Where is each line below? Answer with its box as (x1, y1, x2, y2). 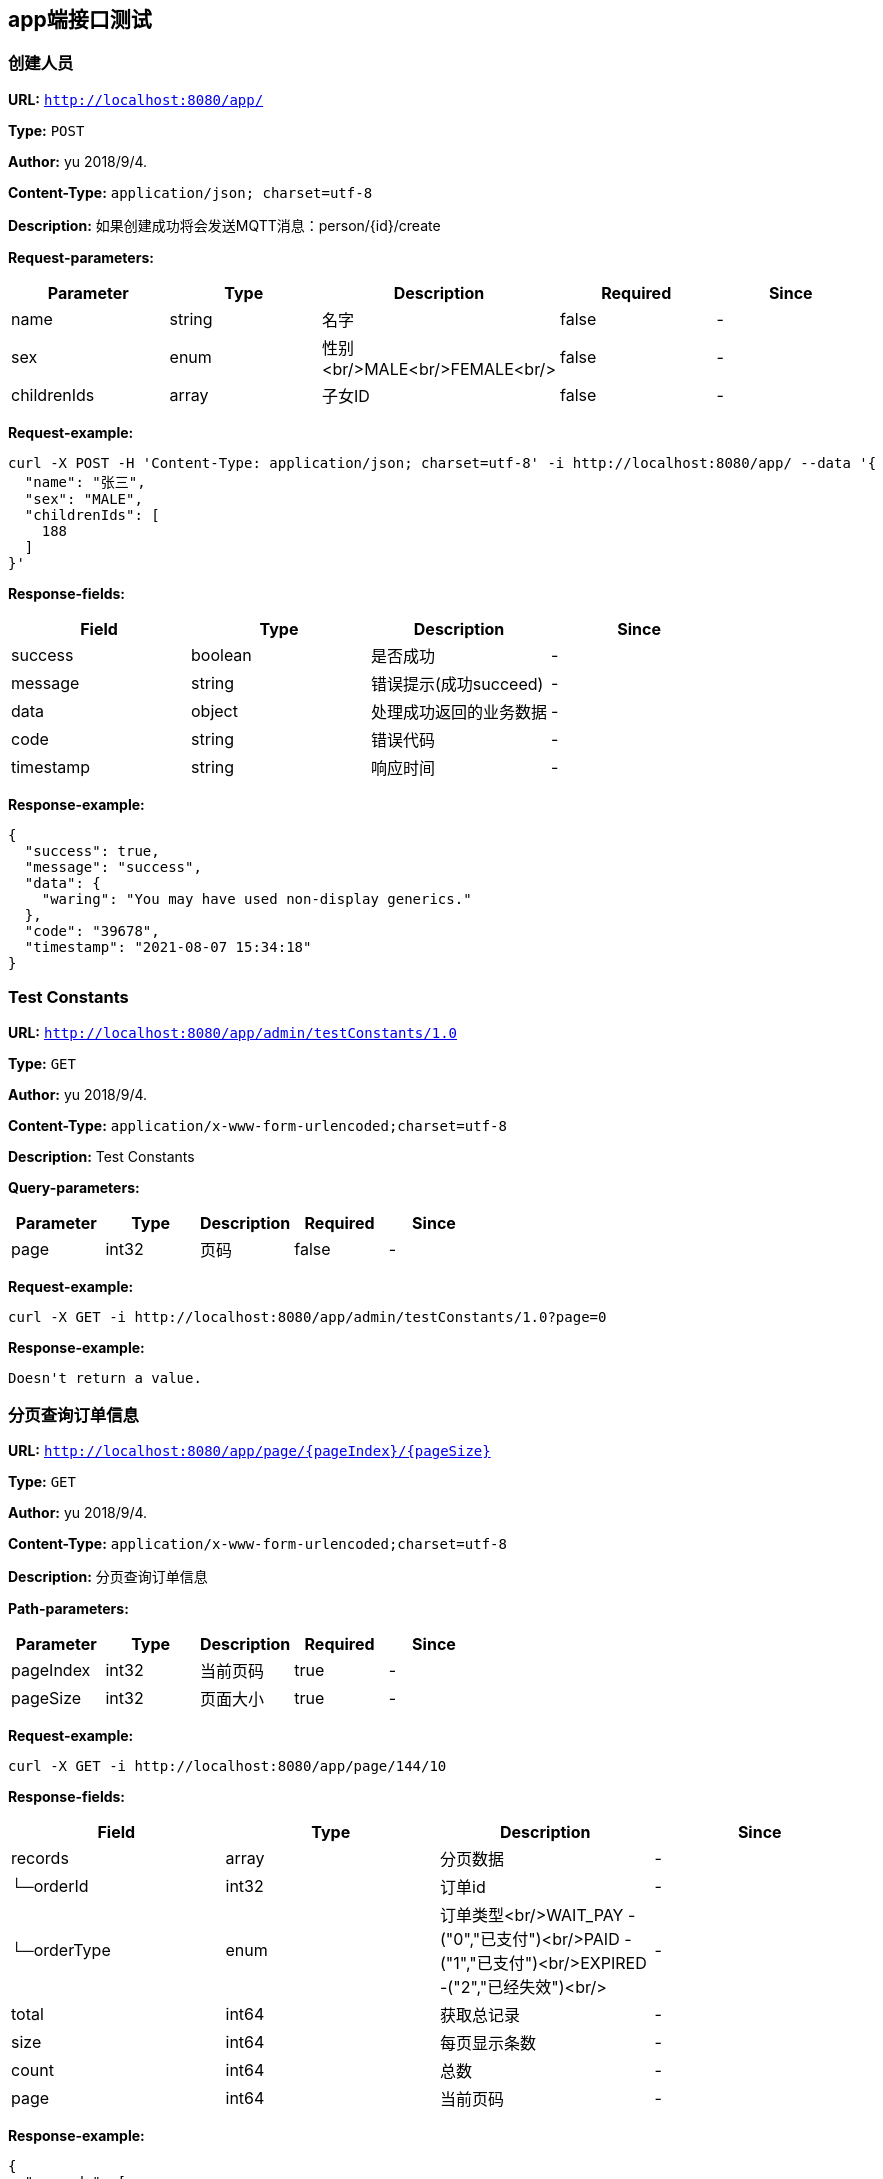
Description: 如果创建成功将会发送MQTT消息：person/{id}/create (8, 216, 441, 234)
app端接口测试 (8, 7, 152, 32)
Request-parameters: (8, 248, 154, 266)
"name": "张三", (24, 473, 146, 490)
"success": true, (24, 842, 160, 859)
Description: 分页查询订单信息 (8, 1568, 208, 1586)
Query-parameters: (8, 1178, 140, 1196)
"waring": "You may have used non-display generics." (41, 890, 472, 907)
